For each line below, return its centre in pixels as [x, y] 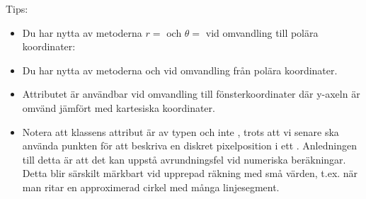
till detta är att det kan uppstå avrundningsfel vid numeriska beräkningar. [184, 159]
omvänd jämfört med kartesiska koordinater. [119, 107]
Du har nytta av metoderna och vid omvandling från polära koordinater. [180, 70]
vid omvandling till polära [262, 32]
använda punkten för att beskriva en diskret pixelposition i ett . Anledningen [189, 146]
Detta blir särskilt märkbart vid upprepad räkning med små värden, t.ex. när [190, 173]
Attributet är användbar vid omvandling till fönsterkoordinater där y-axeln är [191, 94]
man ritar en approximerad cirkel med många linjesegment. [151, 187]
